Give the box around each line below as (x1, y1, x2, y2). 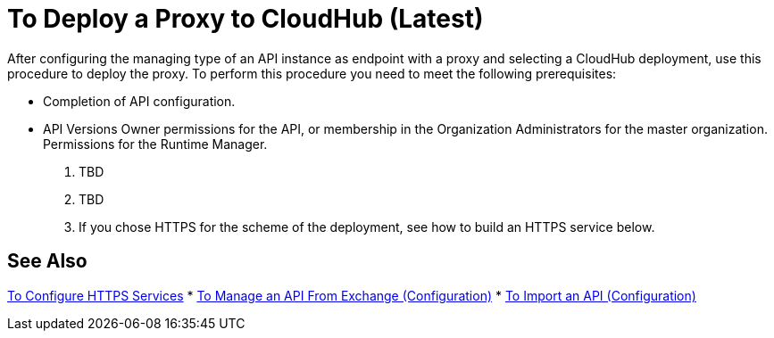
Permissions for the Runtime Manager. (43, 136, 268, 152)
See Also (7, 250, 87, 273)
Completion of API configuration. (43, 93, 236, 109)
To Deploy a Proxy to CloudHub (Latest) (7, 4, 484, 34)
